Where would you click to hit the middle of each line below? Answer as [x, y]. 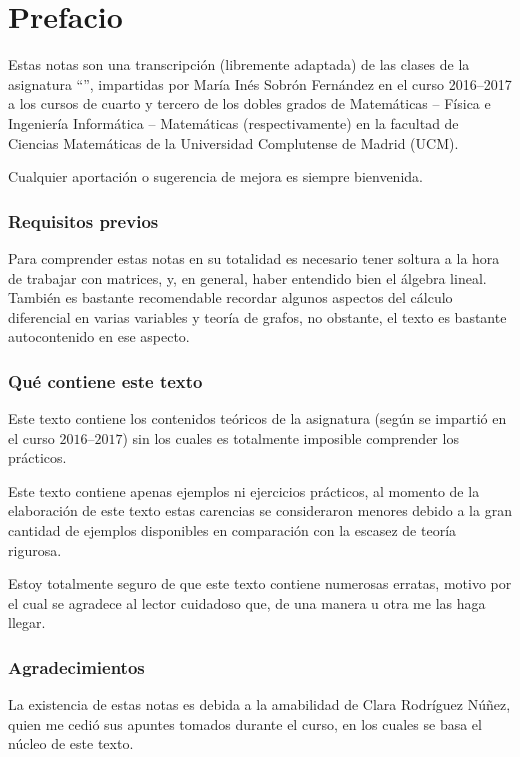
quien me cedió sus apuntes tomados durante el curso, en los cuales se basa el [245, 723]
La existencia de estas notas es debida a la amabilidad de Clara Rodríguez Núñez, [259, 704]
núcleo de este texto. [71, 743]
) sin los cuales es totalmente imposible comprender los [290, 437]
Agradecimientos [76, 666]
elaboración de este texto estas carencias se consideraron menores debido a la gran [260, 510]
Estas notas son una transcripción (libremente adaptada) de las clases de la [239, 64]
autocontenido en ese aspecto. [99, 336]
